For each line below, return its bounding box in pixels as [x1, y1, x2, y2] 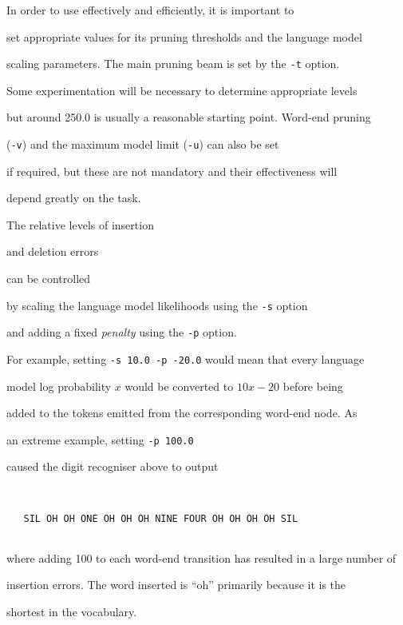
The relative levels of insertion [6, 216, 154, 233]
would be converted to [124, 377, 234, 394]
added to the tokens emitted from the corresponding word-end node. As [6, 404, 358, 421]
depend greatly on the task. [6, 189, 141, 206]
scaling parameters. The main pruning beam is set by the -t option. [6, 55, 340, 72]
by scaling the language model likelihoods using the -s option [6, 297, 308, 313]
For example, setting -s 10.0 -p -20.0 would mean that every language [6, 350, 365, 367]
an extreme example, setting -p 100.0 [6, 431, 194, 448]
